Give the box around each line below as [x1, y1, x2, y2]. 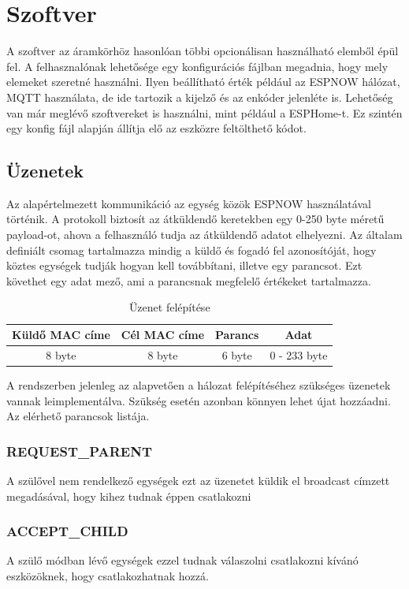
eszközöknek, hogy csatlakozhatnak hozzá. [6, 567, 209, 583]
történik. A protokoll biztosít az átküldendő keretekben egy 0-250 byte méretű [6, 211, 385, 227]
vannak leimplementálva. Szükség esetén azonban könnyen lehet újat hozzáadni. [6, 392, 391, 408]
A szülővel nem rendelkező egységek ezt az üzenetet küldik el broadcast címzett [6, 472, 390, 488]
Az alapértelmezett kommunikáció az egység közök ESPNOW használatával [6, 195, 371, 211]
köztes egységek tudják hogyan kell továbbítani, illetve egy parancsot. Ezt [6, 257, 363, 274]
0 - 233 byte [270, 346, 328, 363]
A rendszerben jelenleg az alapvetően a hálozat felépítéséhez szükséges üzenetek [6, 376, 391, 393]
